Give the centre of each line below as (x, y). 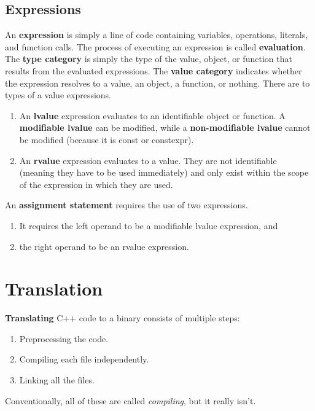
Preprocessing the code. (64, 338)
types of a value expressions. (58, 95)
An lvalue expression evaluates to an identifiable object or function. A (152, 115)
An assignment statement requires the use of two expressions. (126, 205)
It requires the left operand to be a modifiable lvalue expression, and (149, 225)
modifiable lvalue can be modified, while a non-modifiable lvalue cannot (165, 127)
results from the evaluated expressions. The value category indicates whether (154, 70)
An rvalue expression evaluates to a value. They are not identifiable (148, 160)
